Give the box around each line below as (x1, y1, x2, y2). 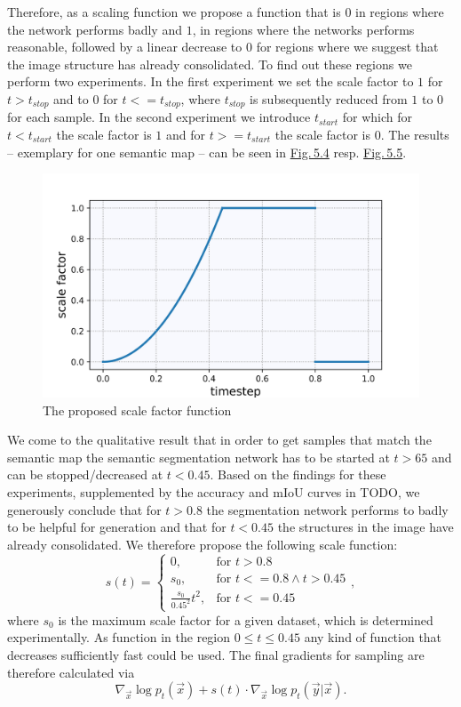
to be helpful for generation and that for (7, 518, 227, 536)
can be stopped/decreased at (7, 465, 163, 484)
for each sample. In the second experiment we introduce (7, 108, 311, 126)
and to (53, 89, 89, 108)
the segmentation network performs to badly (206, 500, 449, 518)
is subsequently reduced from (250, 89, 408, 108)
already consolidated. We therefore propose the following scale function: (7, 534, 398, 553)
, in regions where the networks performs (192, 20, 415, 38)
